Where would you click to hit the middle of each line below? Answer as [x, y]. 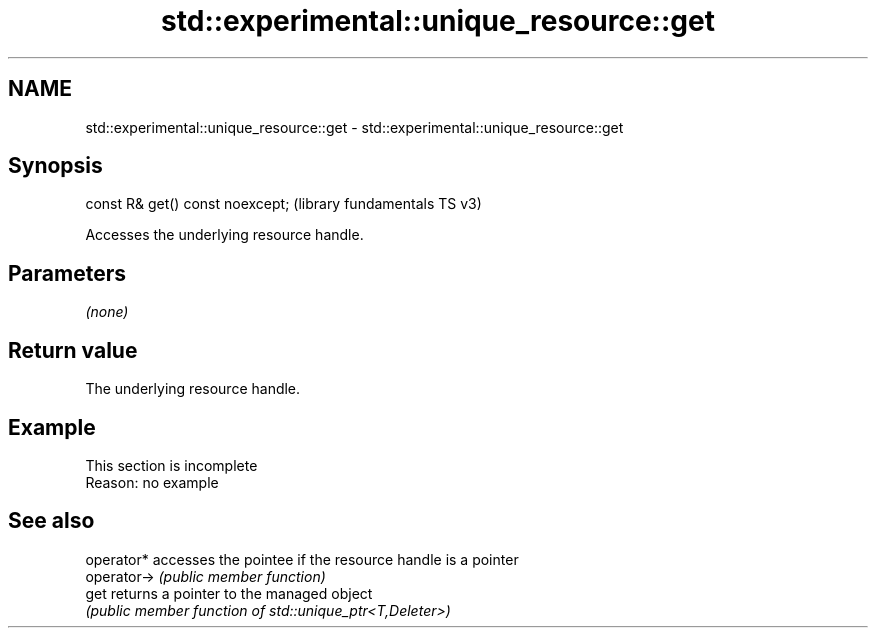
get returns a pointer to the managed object [229, 593]
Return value [73, 350]
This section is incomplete [171, 465]
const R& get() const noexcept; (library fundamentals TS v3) [283, 204]
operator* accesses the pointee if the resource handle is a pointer [302, 559]
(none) [107, 312]
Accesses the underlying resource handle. [224, 235]
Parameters [67, 273]
